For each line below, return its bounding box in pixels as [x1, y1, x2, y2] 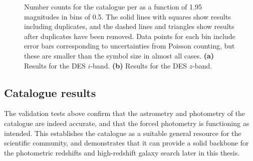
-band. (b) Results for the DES [90, 60, 187, 70]
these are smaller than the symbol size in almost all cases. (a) [24, 50, 214, 60]
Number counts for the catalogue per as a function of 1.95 [24, 1, 202, 11]
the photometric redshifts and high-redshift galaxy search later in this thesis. [4, 147, 240, 157]
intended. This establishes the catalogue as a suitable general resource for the [4, 127, 241, 138]
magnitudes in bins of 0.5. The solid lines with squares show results [24, 11, 231, 21]
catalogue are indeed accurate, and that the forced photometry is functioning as [4, 117, 249, 128]
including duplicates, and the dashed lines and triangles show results [24, 21, 234, 31]
